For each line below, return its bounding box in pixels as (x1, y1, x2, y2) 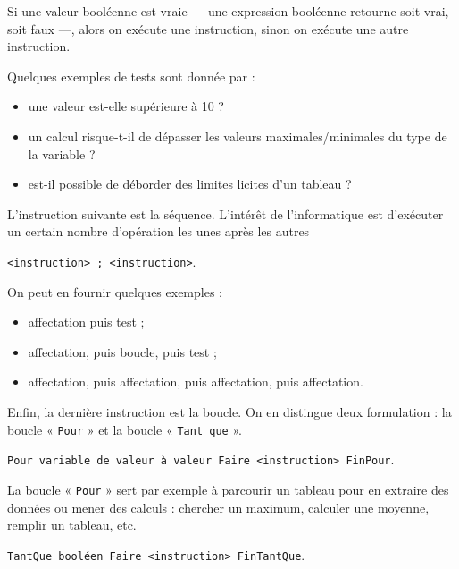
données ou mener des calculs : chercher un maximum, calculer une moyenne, (7, 497, 430, 516)
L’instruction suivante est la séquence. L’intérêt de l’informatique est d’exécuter (7, 204, 444, 223)
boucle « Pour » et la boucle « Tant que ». (7, 420, 242, 438)
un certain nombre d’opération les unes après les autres (7, 222, 310, 241)
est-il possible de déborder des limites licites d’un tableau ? (28, 174, 352, 193)
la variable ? (28, 144, 96, 163)
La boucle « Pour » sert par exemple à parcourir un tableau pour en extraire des (7, 480, 449, 498)
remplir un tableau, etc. (7, 515, 137, 534)
